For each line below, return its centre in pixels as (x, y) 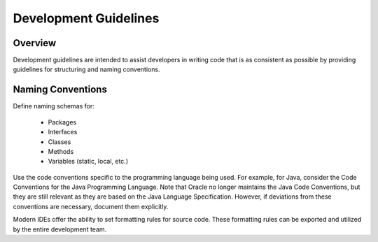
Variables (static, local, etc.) (88, 162)
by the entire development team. (60, 229)
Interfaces (63, 132)
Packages (62, 122)
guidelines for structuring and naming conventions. (86, 69)
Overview (35, 43)
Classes (59, 142)
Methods (61, 151)
